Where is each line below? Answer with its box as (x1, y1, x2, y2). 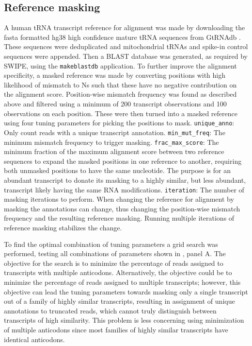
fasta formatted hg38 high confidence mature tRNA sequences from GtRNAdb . (4, 32, 241, 42)
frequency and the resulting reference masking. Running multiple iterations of (4, 213, 235, 223)
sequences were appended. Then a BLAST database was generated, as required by (4, 51, 248, 61)
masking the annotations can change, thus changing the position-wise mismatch (4, 203, 240, 213)
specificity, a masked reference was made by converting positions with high (4, 70, 226, 80)
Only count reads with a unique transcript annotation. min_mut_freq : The (4, 127, 225, 137)
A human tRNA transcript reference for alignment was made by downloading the (4, 22, 245, 33)
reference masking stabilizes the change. (4, 222, 122, 232)
